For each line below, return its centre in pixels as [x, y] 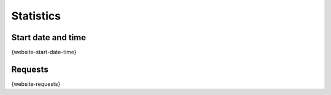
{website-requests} [36, 84]
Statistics [36, 16]
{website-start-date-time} [44, 52]
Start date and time [49, 37]
